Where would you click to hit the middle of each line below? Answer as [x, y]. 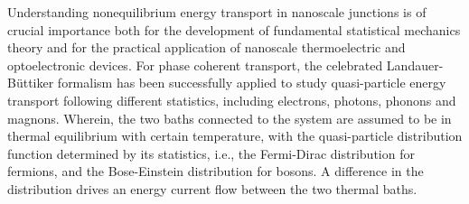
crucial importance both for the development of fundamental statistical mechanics [234, 29]
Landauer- [415, 65]
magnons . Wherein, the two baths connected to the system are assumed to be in [230, 118]
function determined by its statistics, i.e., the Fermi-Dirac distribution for [211, 153]
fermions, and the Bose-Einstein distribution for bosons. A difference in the [216, 171]
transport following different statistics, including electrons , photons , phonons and [232, 100]
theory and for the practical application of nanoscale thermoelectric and [206, 47]
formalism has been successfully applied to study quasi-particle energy [252, 83]
